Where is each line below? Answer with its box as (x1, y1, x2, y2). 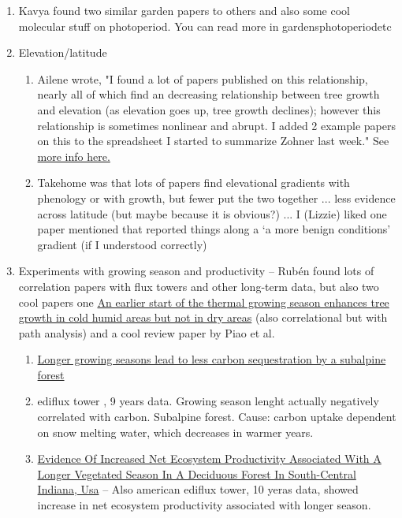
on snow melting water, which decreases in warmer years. (37, 423, 314, 440)
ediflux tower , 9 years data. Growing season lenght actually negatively (37, 393, 379, 409)
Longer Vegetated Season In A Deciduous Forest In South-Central (37, 465, 356, 482)
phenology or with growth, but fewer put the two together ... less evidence (37, 189, 396, 206)
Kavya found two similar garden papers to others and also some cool (18, 2, 350, 18)
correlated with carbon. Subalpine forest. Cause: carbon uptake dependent (37, 408, 396, 425)
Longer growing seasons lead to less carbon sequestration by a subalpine (37, 351, 386, 367)
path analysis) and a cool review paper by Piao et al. (18, 324, 275, 341)
